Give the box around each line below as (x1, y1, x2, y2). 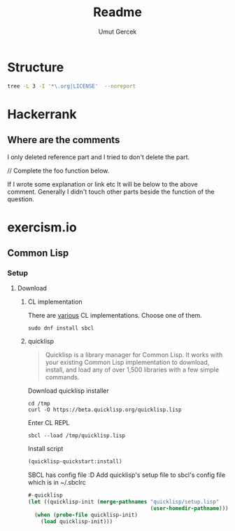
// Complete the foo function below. (7, 166, 110, 175)
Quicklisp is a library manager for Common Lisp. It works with (45, 351, 223, 359)
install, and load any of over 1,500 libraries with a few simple (45, 365, 219, 374)
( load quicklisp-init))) (41, 518, 113, 525)
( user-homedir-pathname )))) (150, 505, 232, 512)
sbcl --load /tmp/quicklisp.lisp (27, 432, 126, 439)
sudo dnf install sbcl (27, 325, 94, 332)
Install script (27, 445, 64, 453)
